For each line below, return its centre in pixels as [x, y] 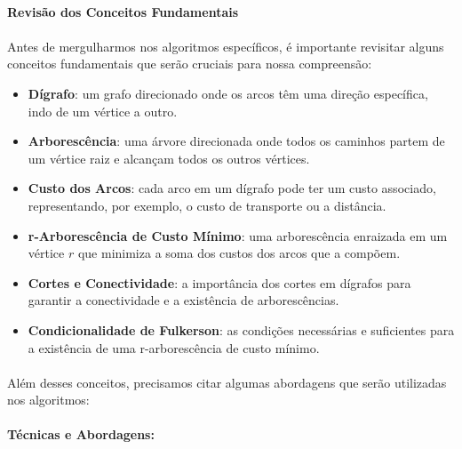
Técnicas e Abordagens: [81, 434]
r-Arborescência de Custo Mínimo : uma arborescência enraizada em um [238, 235]
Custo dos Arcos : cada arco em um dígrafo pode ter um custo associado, [232, 188]
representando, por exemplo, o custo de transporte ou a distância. [207, 205]
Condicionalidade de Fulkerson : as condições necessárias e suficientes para [241, 329]
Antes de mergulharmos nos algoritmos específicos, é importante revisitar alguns [226, 46]
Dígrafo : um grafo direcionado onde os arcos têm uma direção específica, [228, 93]
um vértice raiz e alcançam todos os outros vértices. [169, 158]
